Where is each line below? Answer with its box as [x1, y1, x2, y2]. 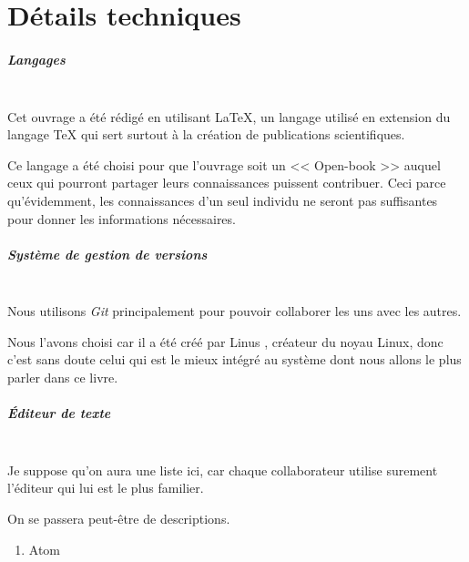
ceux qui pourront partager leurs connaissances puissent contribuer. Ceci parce [7, 173, 446, 192]
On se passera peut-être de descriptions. [7, 508, 230, 527]
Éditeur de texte [7, 404, 111, 423]
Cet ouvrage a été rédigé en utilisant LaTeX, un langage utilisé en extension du [7, 107, 451, 126]
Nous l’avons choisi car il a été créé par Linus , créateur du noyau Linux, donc [7, 332, 444, 351]
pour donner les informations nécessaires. [7, 209, 236, 228]
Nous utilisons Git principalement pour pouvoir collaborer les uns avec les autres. [7, 301, 462, 321]
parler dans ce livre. [7, 368, 118, 387]
